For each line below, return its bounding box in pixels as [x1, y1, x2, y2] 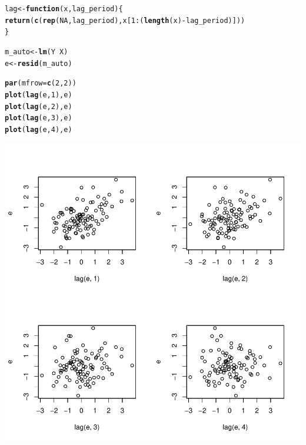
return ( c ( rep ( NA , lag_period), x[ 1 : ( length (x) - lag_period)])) [5, 16, 245, 25]
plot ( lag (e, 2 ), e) [5, 102, 72, 111]
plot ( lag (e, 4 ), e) [5, 125, 72, 134]
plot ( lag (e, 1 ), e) [5, 90, 72, 99]
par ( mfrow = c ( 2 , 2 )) [5, 79, 76, 88]
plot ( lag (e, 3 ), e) [5, 114, 72, 123]
